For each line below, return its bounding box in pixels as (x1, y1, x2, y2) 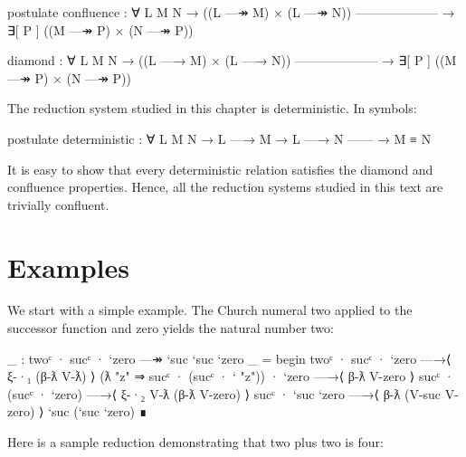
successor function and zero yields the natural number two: (7, 319, 334, 338)
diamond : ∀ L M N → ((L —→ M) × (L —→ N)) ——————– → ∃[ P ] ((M (7, 51, 457, 70)
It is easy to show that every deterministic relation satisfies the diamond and (7, 159, 433, 178)
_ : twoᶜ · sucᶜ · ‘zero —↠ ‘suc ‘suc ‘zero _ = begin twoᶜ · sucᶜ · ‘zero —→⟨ (7, 348, 452, 367)
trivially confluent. (7, 195, 109, 214)
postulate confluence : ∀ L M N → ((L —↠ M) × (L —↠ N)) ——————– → (7, 3, 455, 21)
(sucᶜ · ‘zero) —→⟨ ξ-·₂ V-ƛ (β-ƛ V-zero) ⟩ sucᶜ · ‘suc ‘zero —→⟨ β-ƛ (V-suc (7, 384, 442, 403)
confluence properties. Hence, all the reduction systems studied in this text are (7, 177, 443, 196)
